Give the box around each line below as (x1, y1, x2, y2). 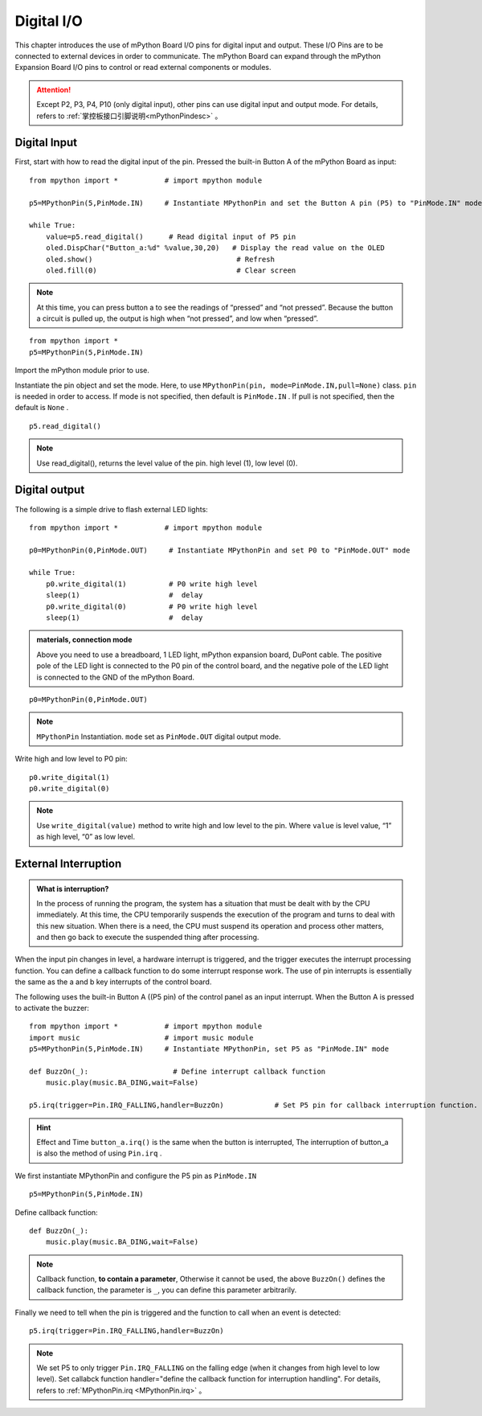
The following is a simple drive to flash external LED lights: (14, 504, 208, 514)
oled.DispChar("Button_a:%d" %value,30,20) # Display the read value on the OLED (45, 244, 386, 252)
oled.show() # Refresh (45, 254, 275, 264)
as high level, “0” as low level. (36, 832, 136, 842)
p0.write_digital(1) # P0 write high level (45, 579, 259, 589)
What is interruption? (36, 884, 109, 893)
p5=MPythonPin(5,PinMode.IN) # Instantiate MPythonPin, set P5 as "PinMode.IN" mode (29, 1045, 390, 1053)
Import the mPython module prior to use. (14, 366, 150, 376)
